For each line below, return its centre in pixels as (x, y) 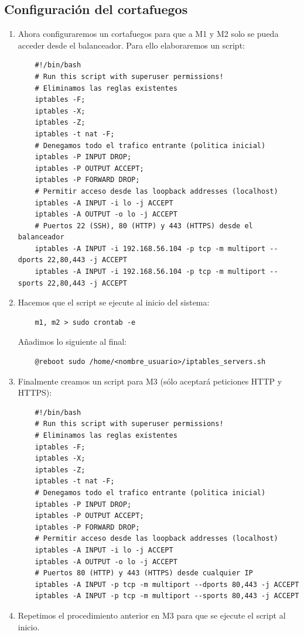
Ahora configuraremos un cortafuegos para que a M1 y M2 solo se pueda (148, 34)
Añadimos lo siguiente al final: (72, 341)
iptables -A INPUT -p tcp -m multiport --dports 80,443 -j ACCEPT (167, 584)
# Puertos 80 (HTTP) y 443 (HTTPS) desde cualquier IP (144, 573)
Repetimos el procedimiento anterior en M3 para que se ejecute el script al (152, 615)
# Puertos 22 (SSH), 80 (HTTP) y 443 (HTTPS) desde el (144, 226)
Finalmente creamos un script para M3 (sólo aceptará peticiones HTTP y (150, 381)
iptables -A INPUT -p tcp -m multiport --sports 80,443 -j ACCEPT (167, 596)
